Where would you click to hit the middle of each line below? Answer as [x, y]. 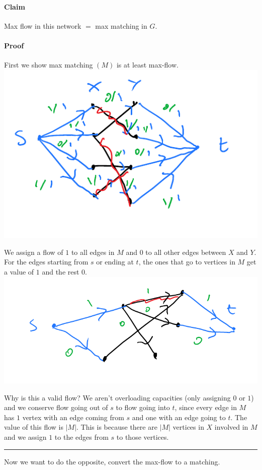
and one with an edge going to [179, 417]
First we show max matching [49, 65]
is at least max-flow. [147, 65]
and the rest [61, 271]
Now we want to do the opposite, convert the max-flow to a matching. [112, 461]
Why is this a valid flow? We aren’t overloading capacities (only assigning [117, 397]
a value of [19, 271]
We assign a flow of [34, 252]
